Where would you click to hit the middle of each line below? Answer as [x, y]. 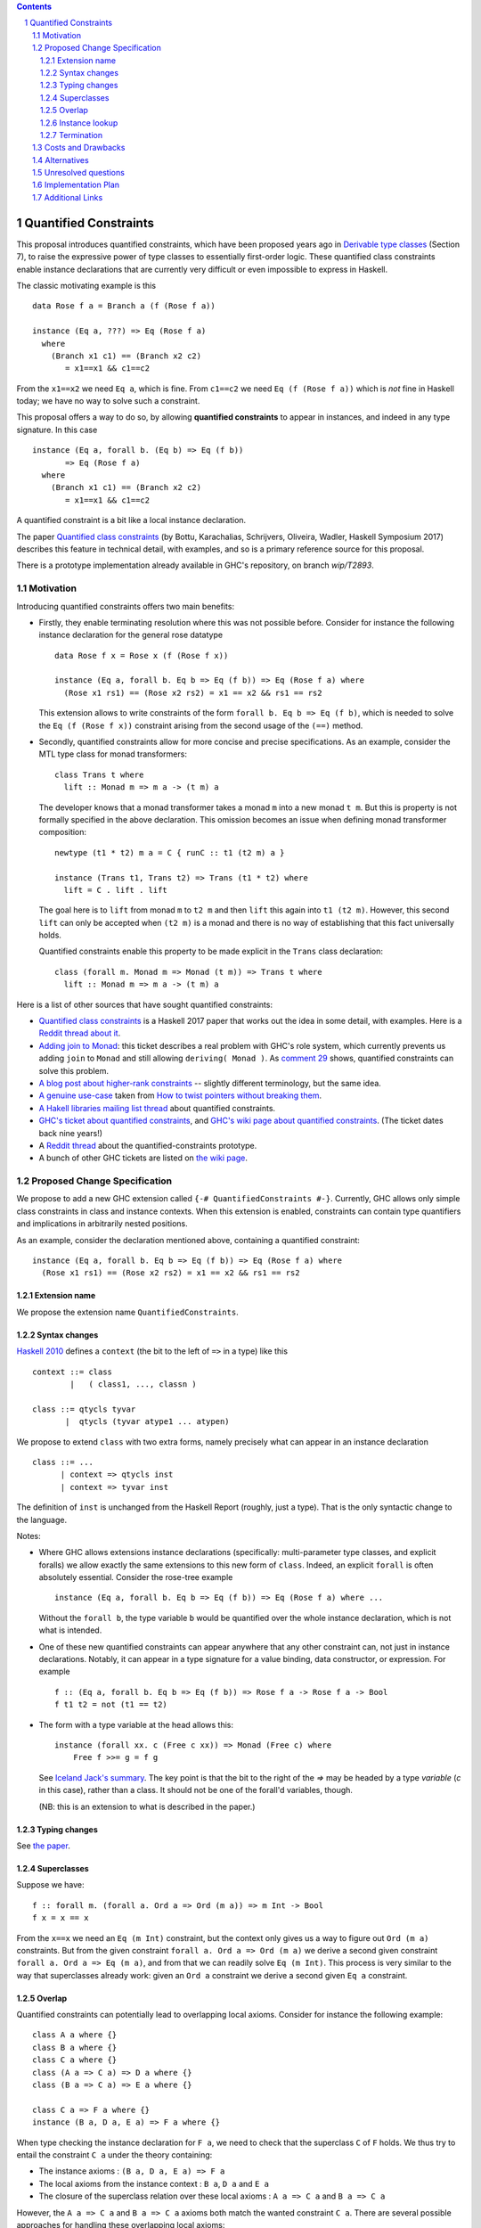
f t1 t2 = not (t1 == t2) [111, 1705]
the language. [41, 1519]
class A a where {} [75, 2035]
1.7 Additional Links [68, 197]
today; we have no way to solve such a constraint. [108, 401]
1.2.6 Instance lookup [79, 123]
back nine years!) [70, 1133]
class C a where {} [75, 2060]
